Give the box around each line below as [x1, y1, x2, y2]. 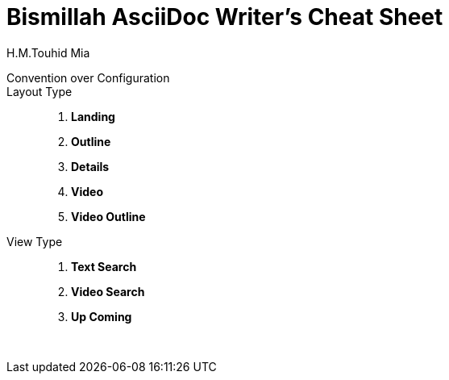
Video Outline [71, 209, 146, 223]
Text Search [71, 259, 137, 274]
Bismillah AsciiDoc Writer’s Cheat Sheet [6, 3, 443, 31]
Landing [71, 109, 115, 123]
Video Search [71, 284, 145, 299]
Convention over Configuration [6, 70, 170, 85]
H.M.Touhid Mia [6, 45, 90, 60]
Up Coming [71, 309, 132, 324]
